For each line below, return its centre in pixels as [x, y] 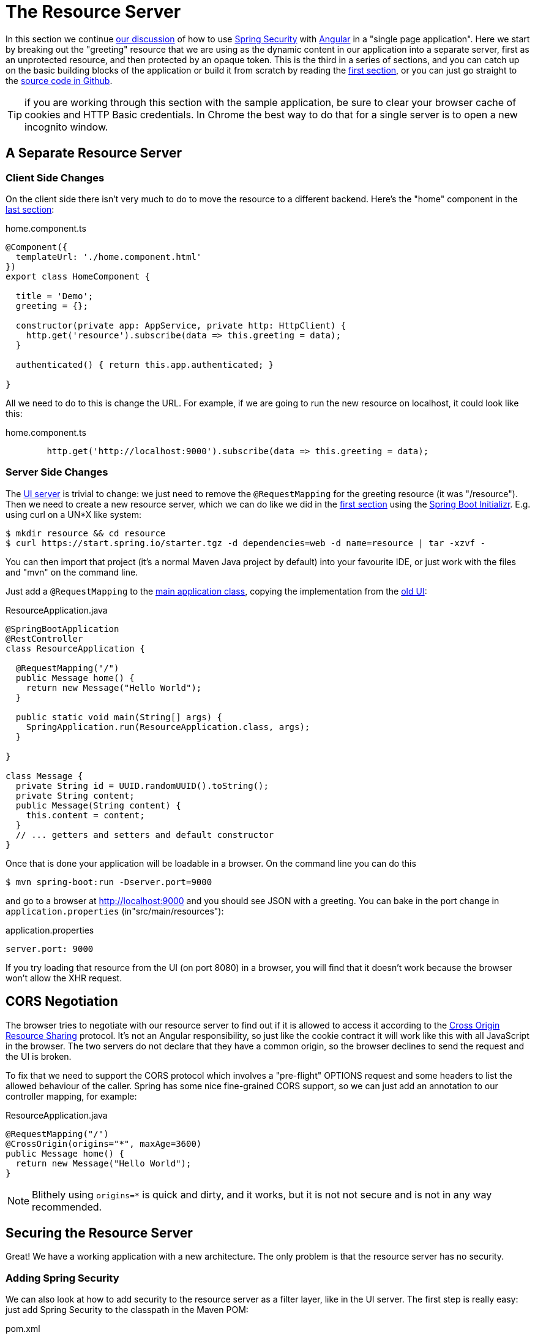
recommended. [67, 1207]
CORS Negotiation [62, 1002]
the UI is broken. [39, 1056]
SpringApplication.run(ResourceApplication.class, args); [168, 727]
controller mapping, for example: [71, 1096]
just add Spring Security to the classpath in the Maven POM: [127, 1310]
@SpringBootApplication [62, 629]
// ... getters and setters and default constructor [145, 835]
